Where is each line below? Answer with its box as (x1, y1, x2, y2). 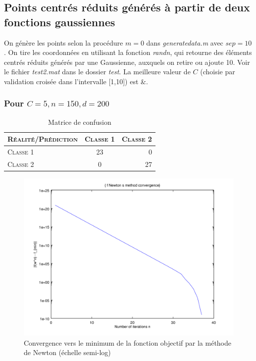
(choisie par (200, 66, 235, 77)
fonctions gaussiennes (4, 14, 115, 29)
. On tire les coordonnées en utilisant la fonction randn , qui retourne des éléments (4, 47, 252, 57)
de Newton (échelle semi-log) (24, 347, 111, 358)
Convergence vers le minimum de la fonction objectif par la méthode (24, 337, 232, 348)
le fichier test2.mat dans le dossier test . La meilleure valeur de (4, 66, 191, 77)
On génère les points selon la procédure (4, 37, 123, 48)
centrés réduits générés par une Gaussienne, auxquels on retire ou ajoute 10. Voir (4, 56, 250, 67)
